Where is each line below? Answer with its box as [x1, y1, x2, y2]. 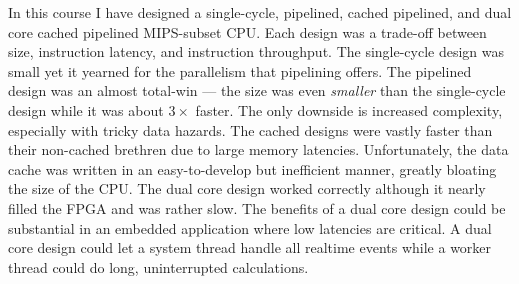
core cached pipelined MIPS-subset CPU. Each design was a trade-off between [8, 21, 487, 42]
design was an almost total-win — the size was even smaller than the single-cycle [8, 80, 506, 101]
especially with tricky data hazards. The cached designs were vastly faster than [8, 119, 493, 140]
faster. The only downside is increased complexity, [195, 99, 503, 120]
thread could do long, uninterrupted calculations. [8, 256, 309, 277]
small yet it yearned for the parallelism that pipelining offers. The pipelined [8, 60, 472, 81]
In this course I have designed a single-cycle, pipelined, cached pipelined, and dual [8, 2, 512, 22]
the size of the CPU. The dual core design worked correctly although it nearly [8, 178, 486, 199]
